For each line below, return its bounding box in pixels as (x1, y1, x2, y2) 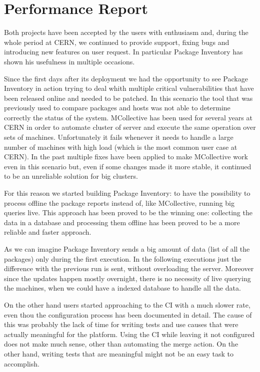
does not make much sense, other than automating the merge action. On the (4, 339, 238, 349)
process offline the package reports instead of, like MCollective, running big (4, 197, 234, 208)
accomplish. (4, 358, 39, 369)
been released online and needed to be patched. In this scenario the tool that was (4, 92, 253, 103)
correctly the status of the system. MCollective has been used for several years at (4, 112, 252, 122)
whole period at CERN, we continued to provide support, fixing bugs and (4, 36, 229, 47)
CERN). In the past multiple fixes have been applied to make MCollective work (4, 151, 248, 162)
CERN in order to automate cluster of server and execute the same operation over (4, 122, 256, 132)
